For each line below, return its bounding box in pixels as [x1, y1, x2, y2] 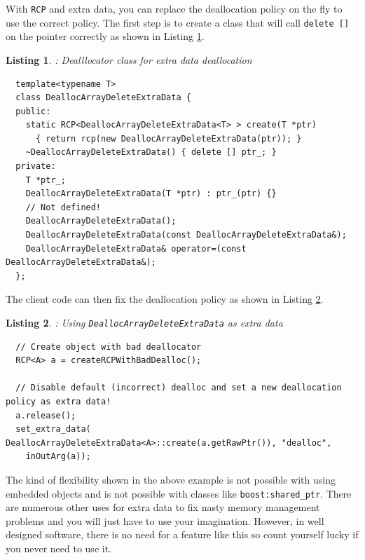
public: [15, 106, 51, 116]
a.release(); [15, 410, 76, 421]
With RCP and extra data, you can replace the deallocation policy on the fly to [6, 1, 343, 15]
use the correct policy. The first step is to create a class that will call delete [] [6, 15, 350, 29]
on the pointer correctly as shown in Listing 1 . [6, 29, 205, 43]
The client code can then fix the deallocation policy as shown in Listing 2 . [6, 292, 324, 306]
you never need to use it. [6, 541, 111, 556]
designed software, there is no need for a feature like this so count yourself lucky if [6, 527, 359, 542]
